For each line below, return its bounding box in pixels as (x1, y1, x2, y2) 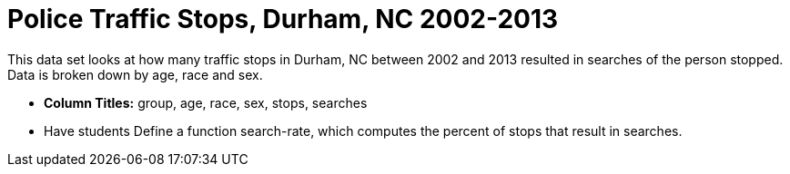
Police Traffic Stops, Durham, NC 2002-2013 (7, 4, 559, 34)
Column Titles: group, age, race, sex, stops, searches (44, 94, 368, 111)
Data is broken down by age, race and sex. (7, 66, 263, 82)
